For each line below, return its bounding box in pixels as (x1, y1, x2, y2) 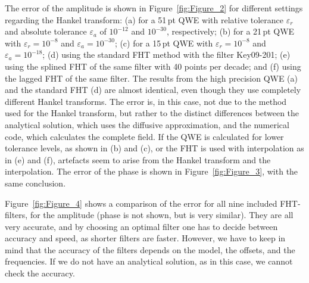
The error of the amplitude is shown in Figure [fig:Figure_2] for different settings (5, 2, 303, 14)
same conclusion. (5, 176, 66, 189)
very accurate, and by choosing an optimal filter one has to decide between (5, 220, 278, 232)
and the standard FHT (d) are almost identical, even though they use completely (5, 83, 301, 96)
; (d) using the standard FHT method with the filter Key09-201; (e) (42, 48, 291, 61)
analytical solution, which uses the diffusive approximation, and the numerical (5, 118, 289, 130)
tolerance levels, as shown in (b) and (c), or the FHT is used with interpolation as (5, 142, 304, 154)
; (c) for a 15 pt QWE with (114, 36, 213, 49)
